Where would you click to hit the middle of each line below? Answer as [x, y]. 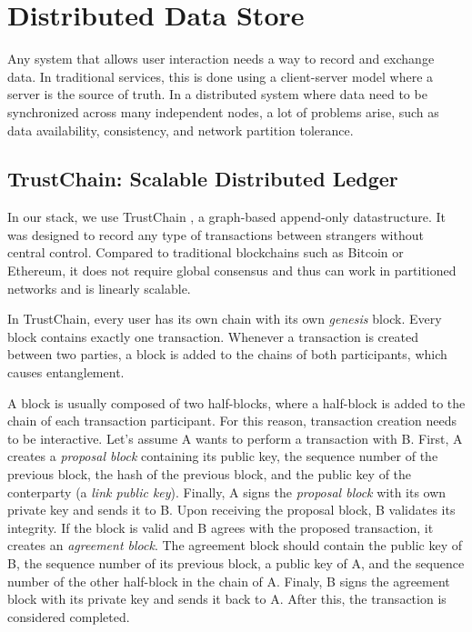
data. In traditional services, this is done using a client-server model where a [221, 76]
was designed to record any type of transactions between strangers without [216, 234]
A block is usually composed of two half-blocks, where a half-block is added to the [236, 402]
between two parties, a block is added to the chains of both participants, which [227, 354]
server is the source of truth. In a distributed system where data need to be [217, 94]
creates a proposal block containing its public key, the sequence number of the [223, 456]
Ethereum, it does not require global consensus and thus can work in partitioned [232, 271]
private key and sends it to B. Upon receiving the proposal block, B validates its [231, 510]
